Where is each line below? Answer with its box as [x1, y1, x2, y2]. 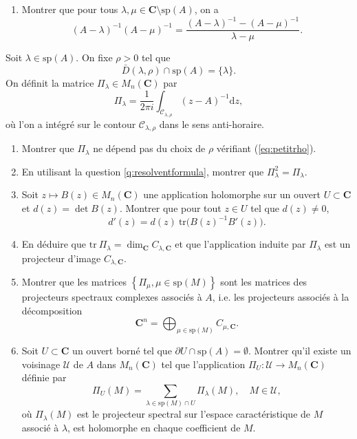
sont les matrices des [220, 275, 307, 288]
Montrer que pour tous [21, 2, 118, 16]
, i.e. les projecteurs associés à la [212, 290, 349, 303]
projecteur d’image [21, 250, 101, 265]
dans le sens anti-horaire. [159, 116, 265, 131]
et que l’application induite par [175, 237, 306, 251]
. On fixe [76, 50, 113, 65]
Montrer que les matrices [21, 275, 127, 288]
